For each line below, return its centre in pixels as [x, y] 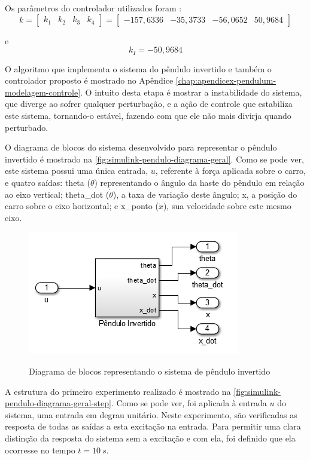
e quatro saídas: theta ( [48, 182]
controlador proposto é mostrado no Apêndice [89, 80]
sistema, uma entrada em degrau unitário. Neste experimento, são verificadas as [151, 414]
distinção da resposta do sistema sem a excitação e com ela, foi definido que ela [150, 438]
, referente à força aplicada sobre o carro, [230, 171]
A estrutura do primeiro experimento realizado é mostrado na [118, 391]
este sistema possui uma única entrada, [77, 171]
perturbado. [27, 127]
